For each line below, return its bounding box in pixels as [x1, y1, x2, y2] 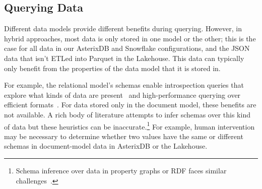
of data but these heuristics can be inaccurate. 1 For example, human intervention [4, 119, 255, 132]
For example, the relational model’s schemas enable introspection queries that [4, 80, 244, 90]
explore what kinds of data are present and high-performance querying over [4, 89, 241, 100]
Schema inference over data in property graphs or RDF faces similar [16, 165, 227, 175]
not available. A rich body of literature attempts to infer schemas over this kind [4, 109, 250, 119]
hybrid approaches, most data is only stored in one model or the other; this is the [4, 33, 256, 43]
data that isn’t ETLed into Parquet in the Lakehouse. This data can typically [4, 52, 244, 63]
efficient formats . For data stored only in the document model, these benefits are [4, 99, 256, 110]
